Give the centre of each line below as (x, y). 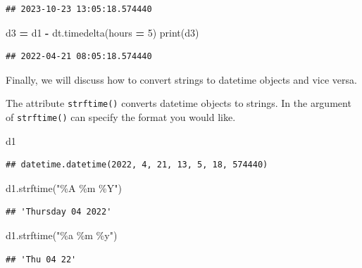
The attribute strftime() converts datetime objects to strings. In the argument (179, 103)
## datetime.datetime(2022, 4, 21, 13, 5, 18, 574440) (137, 165)
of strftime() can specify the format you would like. (121, 117)
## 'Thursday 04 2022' (59, 212)
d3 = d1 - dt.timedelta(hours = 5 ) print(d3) (102, 32)
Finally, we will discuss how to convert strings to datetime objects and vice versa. (181, 79)
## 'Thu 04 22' (41, 259)
